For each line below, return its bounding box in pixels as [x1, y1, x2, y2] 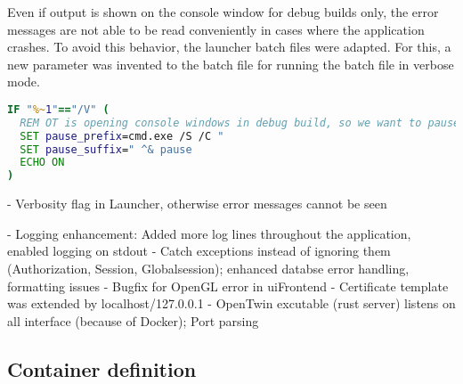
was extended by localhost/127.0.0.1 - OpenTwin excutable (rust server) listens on [7, 294, 456, 313]
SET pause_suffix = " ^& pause [20, 143, 192, 156]
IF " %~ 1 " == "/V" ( [7, 102, 110, 116]
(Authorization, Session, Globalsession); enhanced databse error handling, [7, 259, 410, 277]
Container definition [7, 355, 197, 382]
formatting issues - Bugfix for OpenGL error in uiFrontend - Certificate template [7, 276, 449, 295]
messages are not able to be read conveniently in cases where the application [7, 20, 425, 38]
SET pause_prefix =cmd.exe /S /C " [20, 129, 224, 143]
